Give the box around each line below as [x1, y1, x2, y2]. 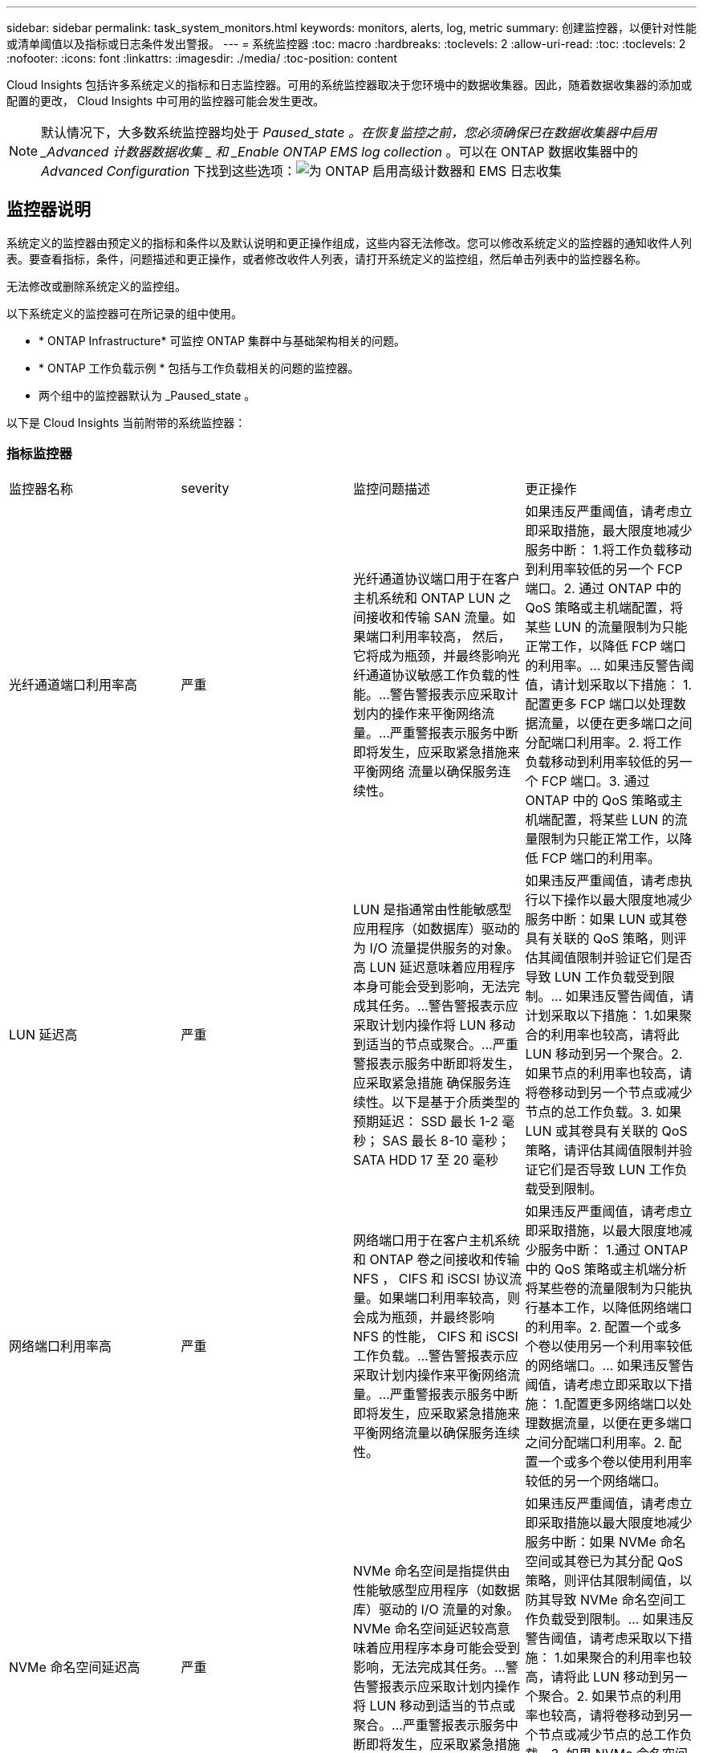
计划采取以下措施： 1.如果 [525, 1007, 680, 1023]
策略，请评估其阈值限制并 [525, 1141, 680, 1158]
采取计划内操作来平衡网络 [353, 1366, 508, 1383]
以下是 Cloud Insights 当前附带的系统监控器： [6, 415, 246, 429]
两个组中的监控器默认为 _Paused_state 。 [39, 388, 256, 402]
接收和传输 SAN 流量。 [366, 608, 503, 625]
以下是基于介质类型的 [392, 1093, 521, 1110]
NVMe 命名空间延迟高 [9, 1658, 140, 1675]
